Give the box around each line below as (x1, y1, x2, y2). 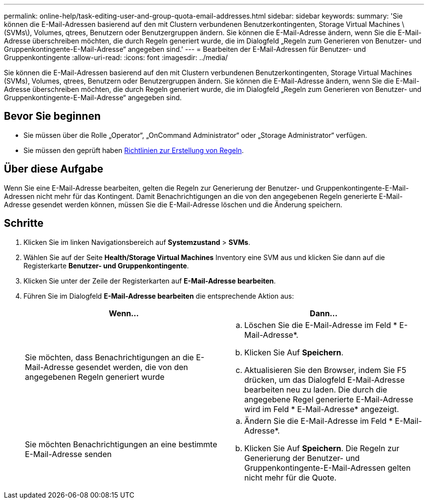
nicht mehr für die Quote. (244, 472, 337, 482)
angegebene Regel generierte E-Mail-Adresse (244, 394, 413, 404)
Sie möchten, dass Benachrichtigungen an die (25, 352, 194, 362)
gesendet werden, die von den (76, 362, 188, 372)
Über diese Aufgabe (4, 163, 104, 175)
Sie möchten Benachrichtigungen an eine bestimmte (25, 439, 217, 449)
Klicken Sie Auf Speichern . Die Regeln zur (244, 443, 400, 453)
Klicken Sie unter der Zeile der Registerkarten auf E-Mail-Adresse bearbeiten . (23, 276, 276, 285)
